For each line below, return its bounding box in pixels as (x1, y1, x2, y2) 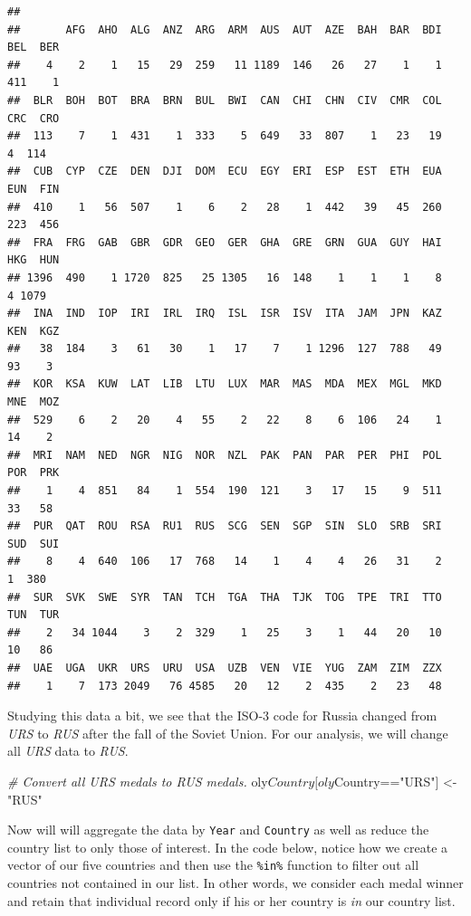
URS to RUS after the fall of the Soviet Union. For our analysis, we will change (7, 723, 448, 742)
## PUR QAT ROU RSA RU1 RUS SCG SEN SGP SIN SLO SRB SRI (7, 520, 442, 533)
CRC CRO (7, 111, 60, 125)
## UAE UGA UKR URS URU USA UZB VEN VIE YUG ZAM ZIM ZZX (7, 661, 442, 674)
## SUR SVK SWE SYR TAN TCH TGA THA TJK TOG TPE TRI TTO (7, 590, 442, 604)
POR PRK (7, 466, 60, 480)
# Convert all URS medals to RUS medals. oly (7, 771, 268, 790)
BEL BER (7, 41, 60, 54)
